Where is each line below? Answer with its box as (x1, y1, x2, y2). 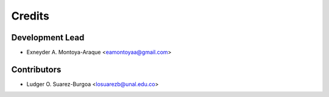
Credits (11, 9, 50, 23)
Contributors (11, 64, 62, 74)
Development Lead (11, 32, 85, 43)
